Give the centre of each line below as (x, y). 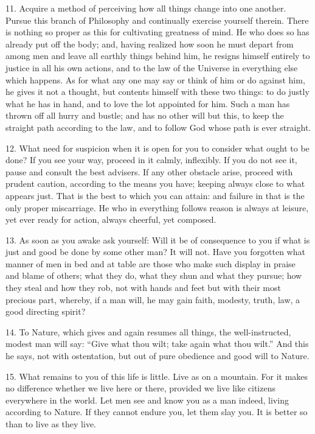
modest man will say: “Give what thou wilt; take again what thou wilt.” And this (157, 344)
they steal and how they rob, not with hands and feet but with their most (143, 288)
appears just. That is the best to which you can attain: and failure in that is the (155, 195)
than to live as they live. (51, 424)
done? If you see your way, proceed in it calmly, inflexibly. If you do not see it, (151, 160)
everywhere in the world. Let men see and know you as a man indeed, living (147, 400)
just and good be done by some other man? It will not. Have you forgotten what (155, 252)
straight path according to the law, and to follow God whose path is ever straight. (158, 127)
